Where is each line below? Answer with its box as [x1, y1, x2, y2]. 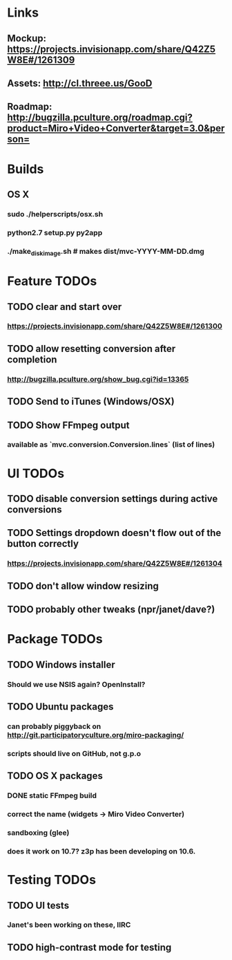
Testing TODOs [7, 872, 97, 888]
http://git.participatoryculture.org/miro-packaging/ [7, 730, 184, 739]
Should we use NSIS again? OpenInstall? [7, 679, 146, 689]
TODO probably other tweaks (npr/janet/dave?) [7, 604, 215, 616]
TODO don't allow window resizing [7, 580, 159, 592]
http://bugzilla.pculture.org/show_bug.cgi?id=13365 [7, 374, 189, 384]
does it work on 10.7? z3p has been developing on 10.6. [7, 846, 196, 856]
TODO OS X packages [7, 770, 104, 782]
